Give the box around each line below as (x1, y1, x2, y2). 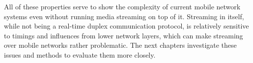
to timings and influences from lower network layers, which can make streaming (4, 30, 243, 40)
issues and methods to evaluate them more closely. (4, 49, 156, 60)
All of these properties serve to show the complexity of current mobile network (4, 1, 241, 11)
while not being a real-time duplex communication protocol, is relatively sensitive (4, 21, 249, 31)
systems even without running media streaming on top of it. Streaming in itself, (4, 11, 244, 21)
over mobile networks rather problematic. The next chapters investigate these (4, 40, 237, 50)
